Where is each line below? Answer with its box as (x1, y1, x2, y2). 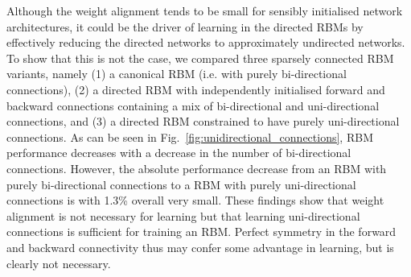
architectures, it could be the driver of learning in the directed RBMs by (6, 18, 364, 35)
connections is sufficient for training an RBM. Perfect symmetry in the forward (6, 223, 397, 240)
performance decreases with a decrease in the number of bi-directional (6, 144, 351, 161)
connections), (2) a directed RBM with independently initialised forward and (6, 81, 385, 97)
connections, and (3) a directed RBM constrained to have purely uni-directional (6, 113, 400, 130)
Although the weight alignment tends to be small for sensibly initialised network (6, 2, 403, 19)
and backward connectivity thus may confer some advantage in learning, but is (6, 238, 394, 255)
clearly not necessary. (6, 254, 111, 271)
